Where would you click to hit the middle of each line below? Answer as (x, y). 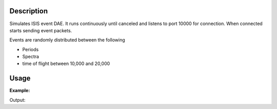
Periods (31, 49)
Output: (17, 100)
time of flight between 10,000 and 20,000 (66, 63)
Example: (20, 91)
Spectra (31, 57)
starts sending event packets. (41, 30)
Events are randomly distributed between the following (67, 40)
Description (29, 11)
